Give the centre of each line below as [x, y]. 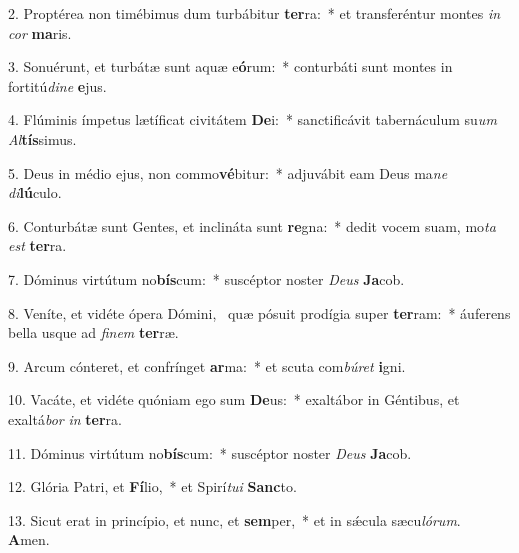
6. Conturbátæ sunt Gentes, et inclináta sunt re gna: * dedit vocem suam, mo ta [252, 225]
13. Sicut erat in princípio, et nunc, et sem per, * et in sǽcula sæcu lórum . [234, 519]
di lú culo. [35, 192]
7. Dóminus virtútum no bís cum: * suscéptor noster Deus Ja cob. [206, 278]
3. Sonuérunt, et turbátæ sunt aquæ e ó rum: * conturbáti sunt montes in [230, 66]
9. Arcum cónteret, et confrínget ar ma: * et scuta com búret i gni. [207, 365]
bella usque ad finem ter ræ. [93, 332]
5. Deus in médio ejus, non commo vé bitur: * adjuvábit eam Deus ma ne [228, 172]
